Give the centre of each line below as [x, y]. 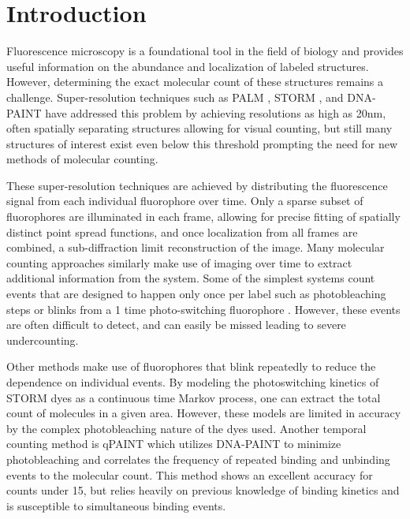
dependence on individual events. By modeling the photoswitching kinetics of [193, 382]
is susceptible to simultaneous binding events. [116, 505]
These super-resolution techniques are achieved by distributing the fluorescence [197, 185]
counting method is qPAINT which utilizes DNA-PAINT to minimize [174, 444]
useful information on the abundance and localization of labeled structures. [188, 66]
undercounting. [43, 340]
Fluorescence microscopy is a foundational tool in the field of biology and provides [205, 51]
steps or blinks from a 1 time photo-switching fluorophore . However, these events [203, 309]
